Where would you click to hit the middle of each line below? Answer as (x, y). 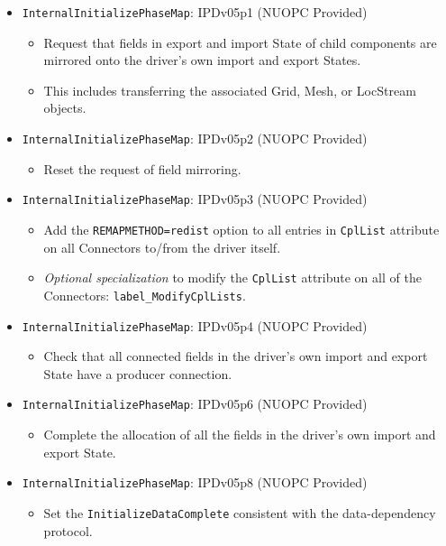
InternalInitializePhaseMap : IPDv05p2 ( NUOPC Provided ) (195, 139)
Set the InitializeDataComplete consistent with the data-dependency (240, 512)
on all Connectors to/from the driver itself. (162, 247)
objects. (65, 108)
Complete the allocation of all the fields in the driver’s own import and (240, 434)
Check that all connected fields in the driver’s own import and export (236, 356)
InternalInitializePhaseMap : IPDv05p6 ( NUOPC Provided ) (195, 404)
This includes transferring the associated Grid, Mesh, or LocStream (230, 90)
